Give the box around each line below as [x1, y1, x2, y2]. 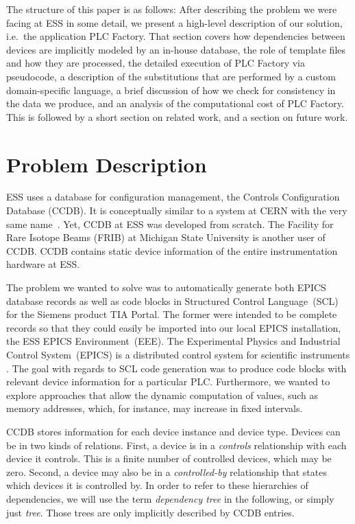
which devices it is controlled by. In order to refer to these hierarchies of [6, 478, 308, 492]
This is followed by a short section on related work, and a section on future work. [6, 109, 348, 124]
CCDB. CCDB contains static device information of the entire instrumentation [6, 243, 338, 258]
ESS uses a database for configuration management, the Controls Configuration [6, 190, 340, 204]
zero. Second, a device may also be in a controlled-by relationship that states [6, 464, 327, 479]
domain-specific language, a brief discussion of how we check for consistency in [6, 82, 336, 97]
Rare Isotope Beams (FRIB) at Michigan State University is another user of [6, 230, 326, 244]
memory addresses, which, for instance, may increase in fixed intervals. [6, 401, 303, 415]
